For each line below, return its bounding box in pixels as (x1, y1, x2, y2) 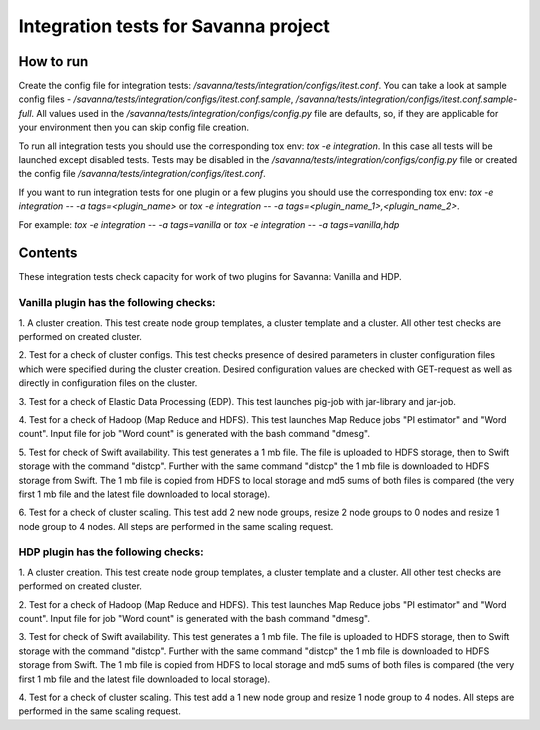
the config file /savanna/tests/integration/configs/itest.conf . (18, 168, 267, 180)
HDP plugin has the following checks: (18, 545, 204, 559)
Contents (18, 245, 78, 262)
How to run (18, 53, 89, 70)
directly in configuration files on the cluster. (18, 377, 198, 389)
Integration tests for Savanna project (18, 15, 330, 37)
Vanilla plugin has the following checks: (18, 296, 216, 310)
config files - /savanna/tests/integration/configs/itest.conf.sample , (18, 93, 294, 105)
